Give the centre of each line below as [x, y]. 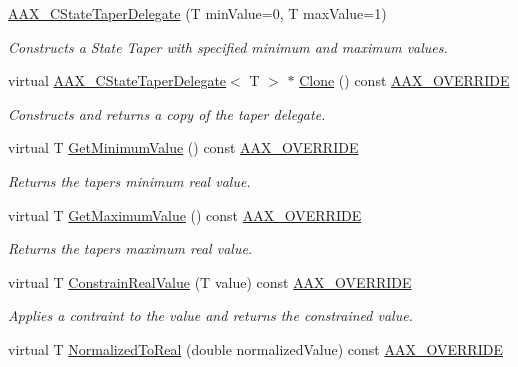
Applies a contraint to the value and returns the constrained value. [210, 315]
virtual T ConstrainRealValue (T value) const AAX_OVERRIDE [210, 281]
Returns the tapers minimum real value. [129, 180]
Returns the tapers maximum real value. [130, 248]
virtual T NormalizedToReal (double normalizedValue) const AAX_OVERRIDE [255, 348]
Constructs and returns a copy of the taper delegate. [167, 113]
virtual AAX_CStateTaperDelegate [117, 80]
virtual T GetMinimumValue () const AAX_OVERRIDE [183, 147]
